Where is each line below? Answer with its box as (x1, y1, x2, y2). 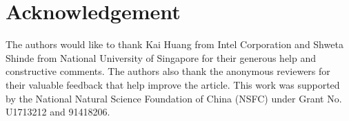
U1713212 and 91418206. (6, 104, 110, 119)
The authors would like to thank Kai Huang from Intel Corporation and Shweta (6, 37, 343, 52)
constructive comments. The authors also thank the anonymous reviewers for (6, 64, 330, 78)
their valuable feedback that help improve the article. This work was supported (6, 77, 340, 91)
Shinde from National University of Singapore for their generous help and (6, 50, 317, 65)
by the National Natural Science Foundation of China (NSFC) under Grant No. (6, 91, 342, 105)
